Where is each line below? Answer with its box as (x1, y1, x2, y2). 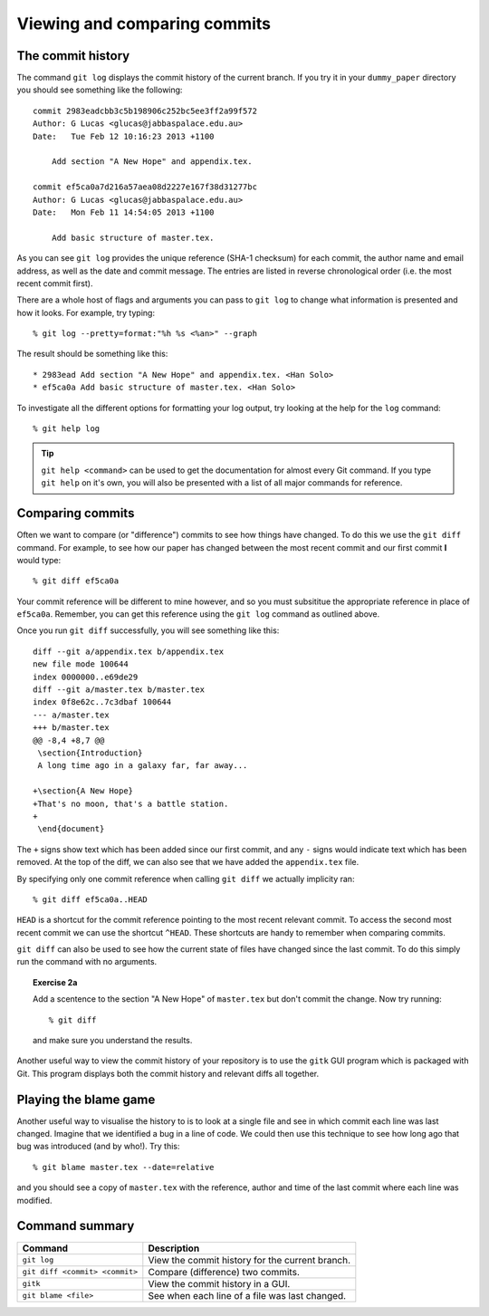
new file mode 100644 (33, 659, 129, 669)
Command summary (16, 1218, 135, 1234)
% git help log (33, 424, 101, 434)
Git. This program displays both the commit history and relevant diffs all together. (16, 1068, 320, 1079)
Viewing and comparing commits (16, 14, 272, 34)
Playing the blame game (16, 1091, 156, 1107)
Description (148, 1242, 200, 1254)
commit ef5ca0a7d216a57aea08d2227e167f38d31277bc (33, 182, 258, 192)
